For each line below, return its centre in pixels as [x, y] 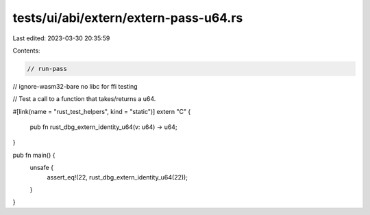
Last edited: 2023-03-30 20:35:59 [61, 38]
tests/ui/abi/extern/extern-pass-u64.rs [128, 18]
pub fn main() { [34, 155]
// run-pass [47, 69]
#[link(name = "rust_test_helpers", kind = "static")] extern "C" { [102, 111]
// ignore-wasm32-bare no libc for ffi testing [75, 86]
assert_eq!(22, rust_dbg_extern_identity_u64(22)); [118, 177]
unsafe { [42, 168]
